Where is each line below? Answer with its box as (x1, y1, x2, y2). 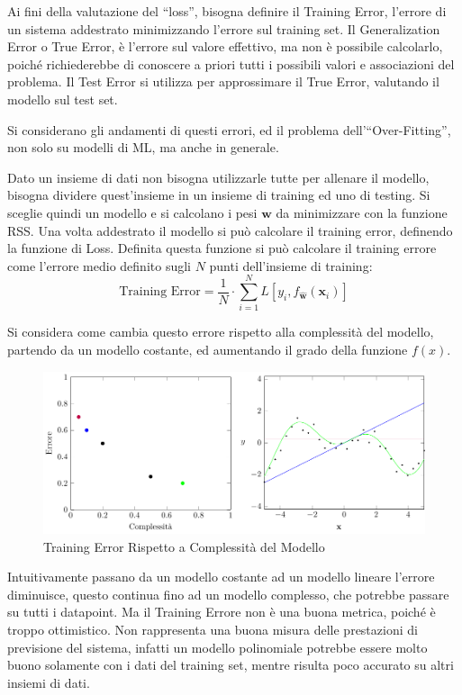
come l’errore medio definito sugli (7, 256, 191, 275)
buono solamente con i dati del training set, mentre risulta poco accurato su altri (7, 655, 454, 674)
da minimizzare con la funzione (276, 203, 448, 221)
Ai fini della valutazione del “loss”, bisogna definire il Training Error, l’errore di (7, 2, 447, 20)
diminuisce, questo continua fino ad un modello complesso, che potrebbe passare (7, 584, 449, 603)
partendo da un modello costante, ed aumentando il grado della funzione (7, 340, 408, 359)
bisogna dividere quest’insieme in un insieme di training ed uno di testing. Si (7, 185, 430, 204)
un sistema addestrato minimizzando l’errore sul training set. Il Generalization (7, 19, 440, 38)
